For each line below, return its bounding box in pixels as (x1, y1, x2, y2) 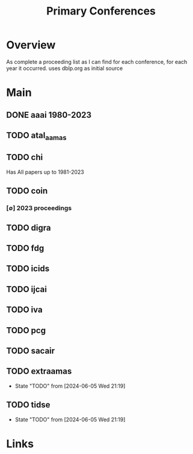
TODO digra (6, 222, 51, 233)
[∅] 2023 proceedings (6, 204, 72, 213)
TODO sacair (6, 345, 55, 356)
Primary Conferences (46, 4, 156, 18)
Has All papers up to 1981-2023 (6, 168, 84, 176)
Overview (6, 38, 56, 52)
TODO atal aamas (6, 130, 67, 142)
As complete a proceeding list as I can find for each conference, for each (6, 58, 188, 65)
